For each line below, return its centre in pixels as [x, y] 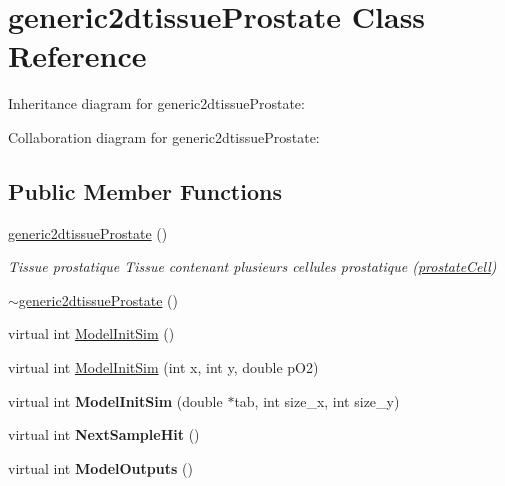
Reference [77, 55]
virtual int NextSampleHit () [104, 434]
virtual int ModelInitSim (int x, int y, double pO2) [163, 367]
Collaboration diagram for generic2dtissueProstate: [164, 136]
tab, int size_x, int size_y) [317, 400]
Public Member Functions [145, 190]
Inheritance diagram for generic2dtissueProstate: [156, 103]
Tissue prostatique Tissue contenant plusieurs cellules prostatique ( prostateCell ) [252, 266]
